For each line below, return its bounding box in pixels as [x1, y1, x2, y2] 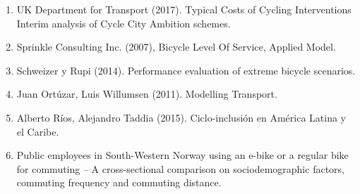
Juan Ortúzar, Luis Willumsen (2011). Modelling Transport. [16, 86, 277, 101]
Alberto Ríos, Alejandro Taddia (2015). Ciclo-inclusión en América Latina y [16, 110, 346, 124]
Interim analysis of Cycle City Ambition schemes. [16, 15, 231, 30]
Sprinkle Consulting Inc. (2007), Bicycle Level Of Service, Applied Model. [16, 39, 336, 54]
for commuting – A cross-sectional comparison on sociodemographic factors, [16, 161, 344, 176]
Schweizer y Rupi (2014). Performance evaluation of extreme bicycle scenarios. [16, 63, 356, 77]
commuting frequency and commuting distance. [16, 175, 222, 190]
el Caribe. [16, 124, 59, 138]
